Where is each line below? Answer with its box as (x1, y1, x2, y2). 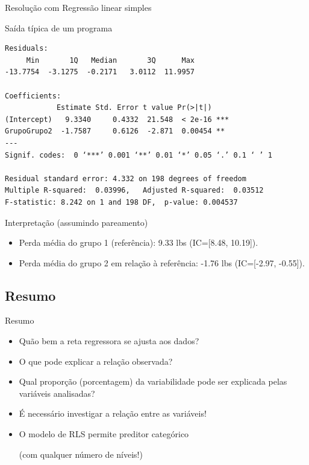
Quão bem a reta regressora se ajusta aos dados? (19, 335, 199, 347)
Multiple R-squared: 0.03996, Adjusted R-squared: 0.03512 (5, 186, 264, 195)
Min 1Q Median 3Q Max (26, 56, 195, 65)
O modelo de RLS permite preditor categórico (19, 428, 189, 440)
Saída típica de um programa (5, 21, 113, 34)
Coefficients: (5, 91, 61, 100)
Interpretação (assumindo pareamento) (5, 216, 148, 228)
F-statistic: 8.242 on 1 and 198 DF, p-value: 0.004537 (5, 197, 238, 207)
